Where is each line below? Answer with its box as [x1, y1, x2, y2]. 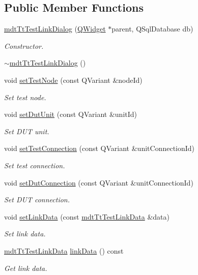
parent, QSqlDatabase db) [111, 23, 193, 34]
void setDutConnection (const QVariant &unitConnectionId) [4, 177, 193, 188]
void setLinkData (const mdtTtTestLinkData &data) [4, 211, 169, 222]
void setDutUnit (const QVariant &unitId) [4, 109, 137, 119]
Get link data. [4, 262, 47, 273]
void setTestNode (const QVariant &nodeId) [4, 74, 143, 85]
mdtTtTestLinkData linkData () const [4, 245, 124, 256]
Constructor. [4, 40, 44, 51]
